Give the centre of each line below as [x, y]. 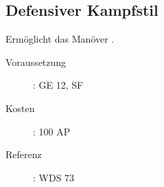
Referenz [24, 154]
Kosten [20, 108]
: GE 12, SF [58, 85]
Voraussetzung [36, 62]
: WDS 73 [54, 177]
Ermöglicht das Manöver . [60, 39]
